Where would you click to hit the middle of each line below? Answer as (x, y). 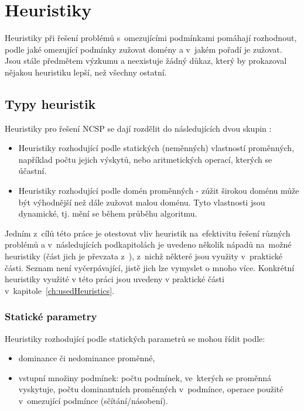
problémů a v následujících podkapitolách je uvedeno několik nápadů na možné (148, 244)
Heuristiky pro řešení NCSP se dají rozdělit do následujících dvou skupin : (138, 128)
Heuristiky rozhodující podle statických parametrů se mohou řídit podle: (135, 338)
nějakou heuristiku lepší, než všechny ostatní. (86, 72)
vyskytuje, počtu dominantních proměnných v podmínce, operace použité (151, 389)
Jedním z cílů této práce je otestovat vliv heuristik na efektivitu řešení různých (148, 233)
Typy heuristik (50, 103)
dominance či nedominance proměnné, (87, 358)
